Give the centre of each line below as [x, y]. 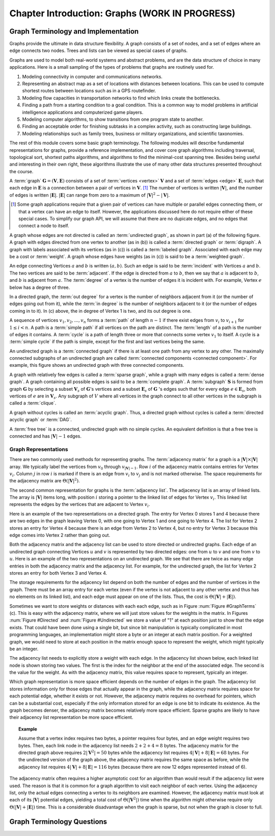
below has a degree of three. [40, 287]
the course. [21, 171]
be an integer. [24, 649]
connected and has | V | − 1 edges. [45, 436]
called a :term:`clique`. [33, 403]
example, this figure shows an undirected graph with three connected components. [97, 365]
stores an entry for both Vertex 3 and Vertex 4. [58, 573]
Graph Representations [39, 449]
